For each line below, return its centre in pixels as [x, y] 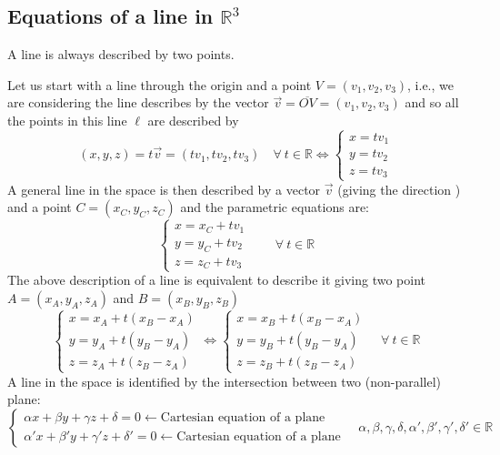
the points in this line [67, 120]
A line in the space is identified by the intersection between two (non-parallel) [225, 381]
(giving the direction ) [399, 189]
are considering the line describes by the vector [138, 102]
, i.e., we [430, 84]
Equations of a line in [110, 16]
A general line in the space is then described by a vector [164, 189]
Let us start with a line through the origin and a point [160, 84]
